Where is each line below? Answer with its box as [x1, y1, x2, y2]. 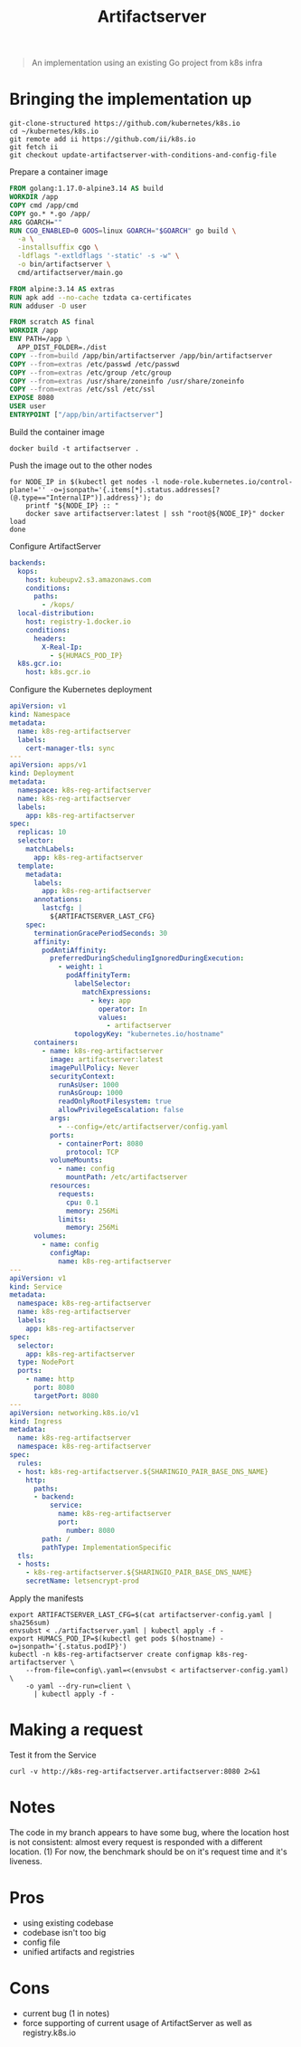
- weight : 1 [57, 962, 103, 972]
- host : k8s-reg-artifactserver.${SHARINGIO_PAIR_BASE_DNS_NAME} [17, 1467, 269, 1476]
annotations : [33, 895, 83, 904]
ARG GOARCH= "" [9, 217, 63, 227]
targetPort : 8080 [33, 1391, 99, 1400]
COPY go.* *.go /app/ [9, 209, 91, 218]
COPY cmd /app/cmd [9, 201, 79, 210]
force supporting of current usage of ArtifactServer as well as [22, 2017, 253, 2028]
